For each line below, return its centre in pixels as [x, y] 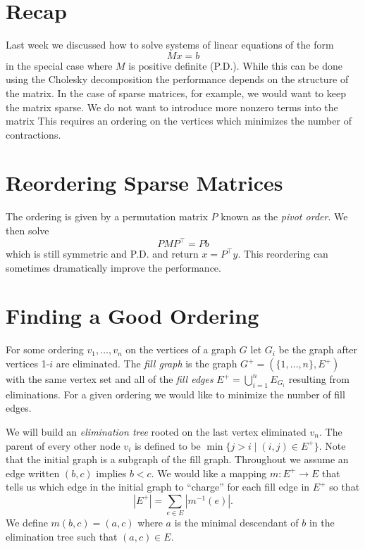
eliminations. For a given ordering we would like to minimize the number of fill [175, 394]
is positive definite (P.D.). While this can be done [235, 65]
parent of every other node [63, 445]
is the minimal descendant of [236, 523]
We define [27, 523]
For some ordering [45, 349]
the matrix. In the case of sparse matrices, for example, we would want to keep [176, 93]
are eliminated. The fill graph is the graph [147, 363]
